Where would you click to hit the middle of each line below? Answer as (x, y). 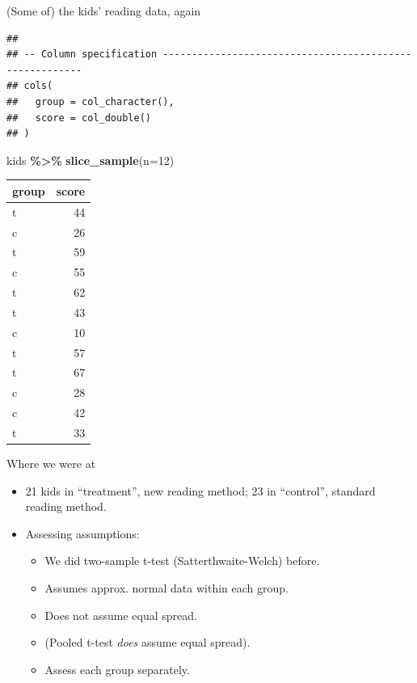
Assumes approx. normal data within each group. (166, 588)
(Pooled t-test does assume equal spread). (147, 642)
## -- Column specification (82, 55)
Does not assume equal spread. (121, 615)
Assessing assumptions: (82, 533)
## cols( (30, 86)
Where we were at (51, 464)
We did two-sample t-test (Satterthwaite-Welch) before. (182, 561)
